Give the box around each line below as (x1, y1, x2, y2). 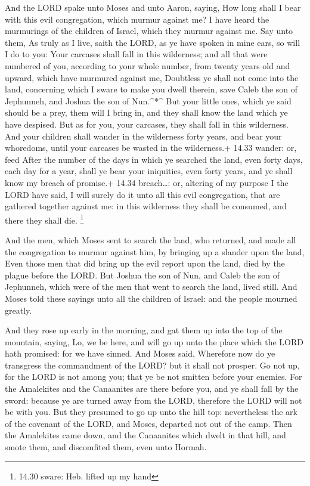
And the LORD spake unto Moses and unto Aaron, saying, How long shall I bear (5, 1, 301, 13)
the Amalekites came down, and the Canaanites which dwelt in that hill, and (5, 429, 286, 441)
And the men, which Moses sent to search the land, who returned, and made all (5, 233, 296, 246)
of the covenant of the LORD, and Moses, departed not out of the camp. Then (5, 417, 292, 429)
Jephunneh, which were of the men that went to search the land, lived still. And (5, 280, 297, 293)
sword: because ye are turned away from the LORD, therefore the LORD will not (5, 394, 302, 406)
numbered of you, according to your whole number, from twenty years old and (5, 59, 290, 72)
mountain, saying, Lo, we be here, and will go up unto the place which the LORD (5, 335, 304, 348)
